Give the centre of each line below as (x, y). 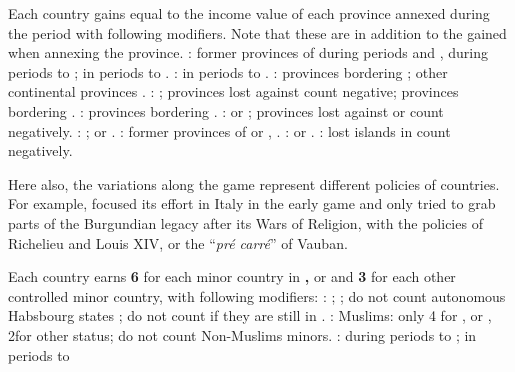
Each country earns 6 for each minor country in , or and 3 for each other (232, 276)
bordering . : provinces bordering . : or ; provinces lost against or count (226, 110)
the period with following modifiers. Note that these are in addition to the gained (257, 32)
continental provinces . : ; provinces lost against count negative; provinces (233, 91)
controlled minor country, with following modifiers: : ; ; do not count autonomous (257, 295)
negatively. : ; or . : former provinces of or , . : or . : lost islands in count (229, 130)
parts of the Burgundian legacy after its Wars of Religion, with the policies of (245, 222)
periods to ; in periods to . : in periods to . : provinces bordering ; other (228, 71)
